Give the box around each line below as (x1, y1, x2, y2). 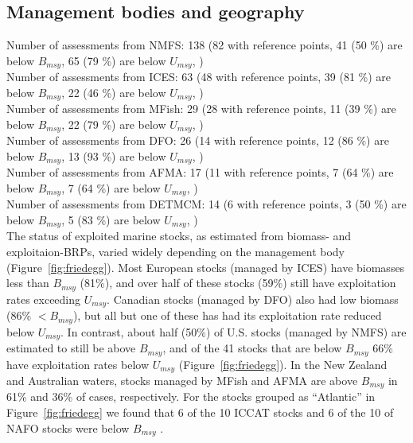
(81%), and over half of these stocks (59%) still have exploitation (80, 274, 396, 291)
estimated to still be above (6, 340, 136, 356)
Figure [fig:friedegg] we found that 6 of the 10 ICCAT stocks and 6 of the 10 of (6, 404, 394, 421)
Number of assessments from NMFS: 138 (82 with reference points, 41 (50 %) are (6, 37, 403, 53)
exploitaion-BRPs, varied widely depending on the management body (6, 243, 345, 260)
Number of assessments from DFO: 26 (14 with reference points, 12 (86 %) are (6, 132, 389, 149)
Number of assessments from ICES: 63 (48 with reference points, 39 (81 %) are (6, 68, 392, 85)
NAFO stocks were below (6, 419, 130, 436)
